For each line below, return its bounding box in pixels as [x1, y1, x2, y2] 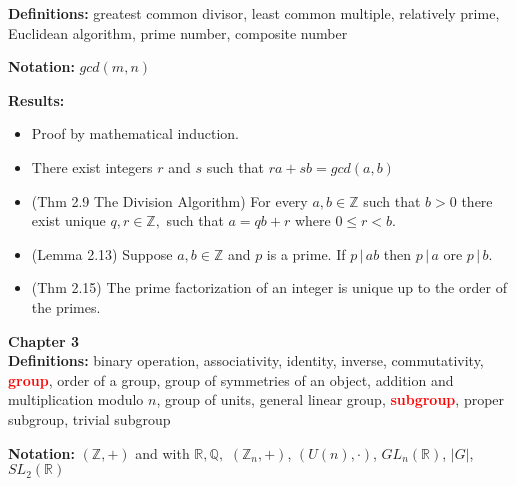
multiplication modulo [8, 389, 144, 410]
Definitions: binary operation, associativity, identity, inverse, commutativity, [8, 350, 484, 371]
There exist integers [31, 156, 153, 177]
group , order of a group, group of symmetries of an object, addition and [8, 369, 454, 390]
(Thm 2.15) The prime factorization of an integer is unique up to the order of [31, 277, 507, 298]
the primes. [31, 296, 101, 317]
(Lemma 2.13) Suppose [31, 243, 173, 264]
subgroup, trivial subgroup [8, 408, 171, 429]
